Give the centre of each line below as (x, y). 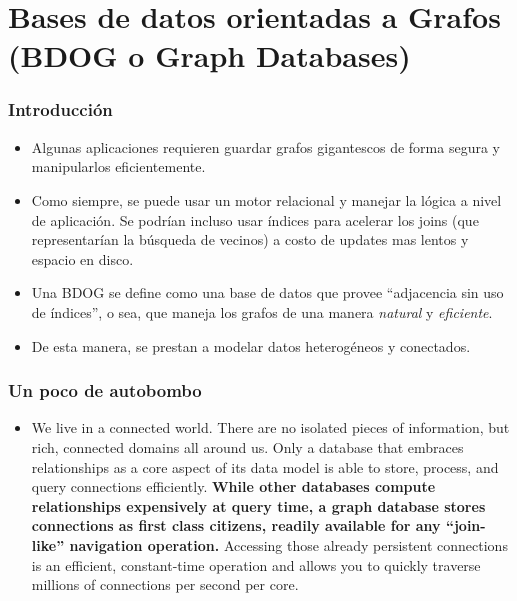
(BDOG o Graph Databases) (209, 55)
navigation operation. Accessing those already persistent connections (288, 544)
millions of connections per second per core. (165, 584)
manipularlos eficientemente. (118, 166)
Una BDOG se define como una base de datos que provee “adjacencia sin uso (267, 292)
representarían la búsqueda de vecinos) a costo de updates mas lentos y (250, 239)
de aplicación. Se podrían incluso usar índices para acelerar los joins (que (255, 219)
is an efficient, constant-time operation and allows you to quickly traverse (256, 564)
